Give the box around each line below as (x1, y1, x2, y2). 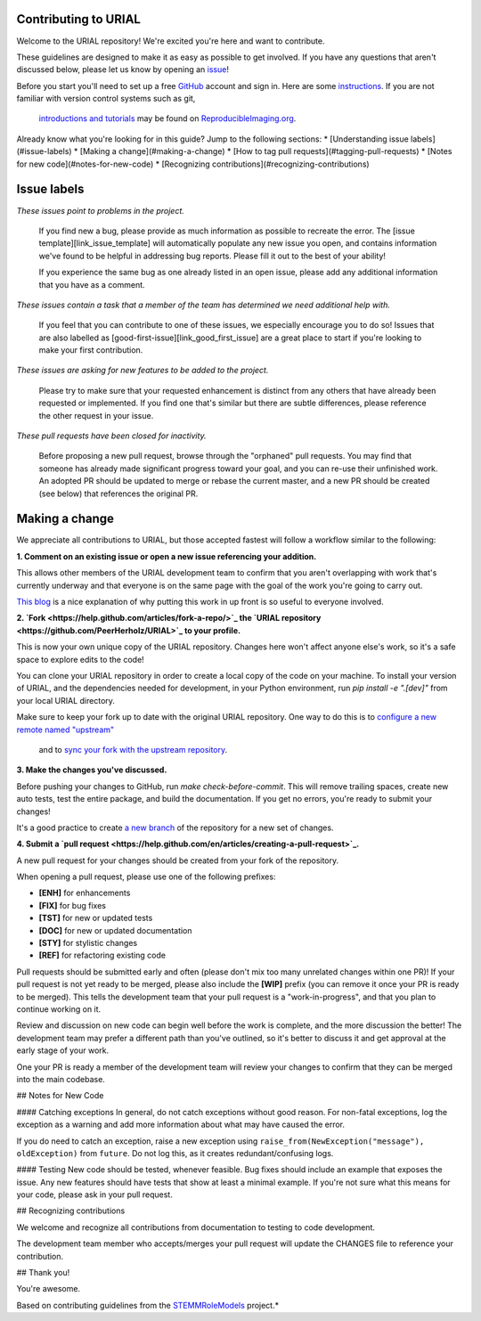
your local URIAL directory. (16, 695, 116, 705)
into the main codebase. (16, 1073, 106, 1084)
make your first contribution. (38, 345, 143, 355)
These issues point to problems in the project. (16, 205, 184, 216)
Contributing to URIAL (16, 12, 142, 27)
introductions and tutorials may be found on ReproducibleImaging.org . (38, 113, 297, 124)
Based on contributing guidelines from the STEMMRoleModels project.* (16, 1300, 280, 1310)
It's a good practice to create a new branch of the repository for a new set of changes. (16, 822, 334, 833)
